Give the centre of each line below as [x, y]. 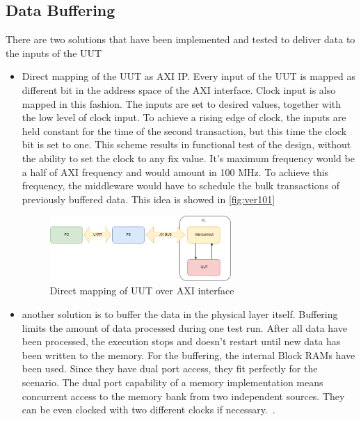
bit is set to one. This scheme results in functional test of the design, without [186, 144]
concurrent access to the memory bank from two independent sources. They [183, 396]
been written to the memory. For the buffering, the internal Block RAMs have [188, 355]
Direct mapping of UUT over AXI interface [142, 291]
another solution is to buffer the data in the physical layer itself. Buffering [180, 313]
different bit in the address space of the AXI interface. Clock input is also [179, 89]
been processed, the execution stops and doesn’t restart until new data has [181, 341]
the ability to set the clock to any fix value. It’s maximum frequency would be [188, 158]
